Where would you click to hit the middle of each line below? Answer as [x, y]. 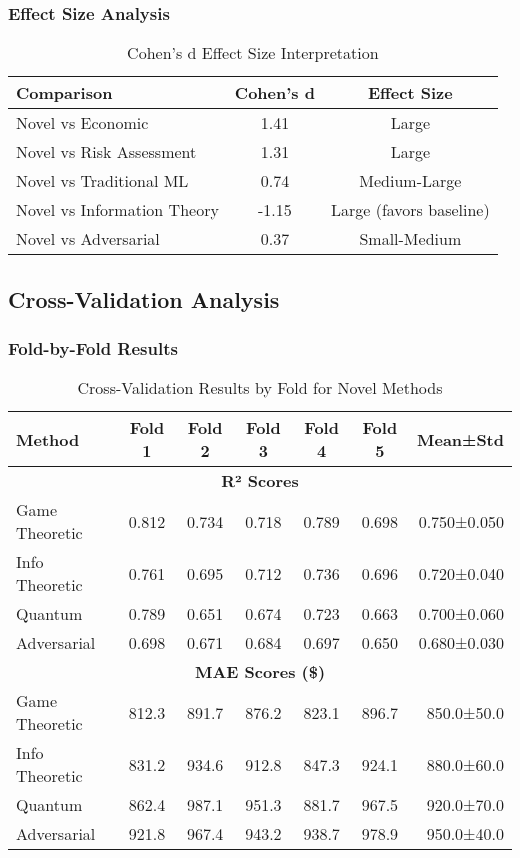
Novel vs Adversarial [88, 239]
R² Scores [260, 481]
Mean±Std [460, 439]
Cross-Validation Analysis [144, 298]
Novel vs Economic [82, 123]
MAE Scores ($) [260, 672]
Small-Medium [410, 239]
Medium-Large [410, 181]
